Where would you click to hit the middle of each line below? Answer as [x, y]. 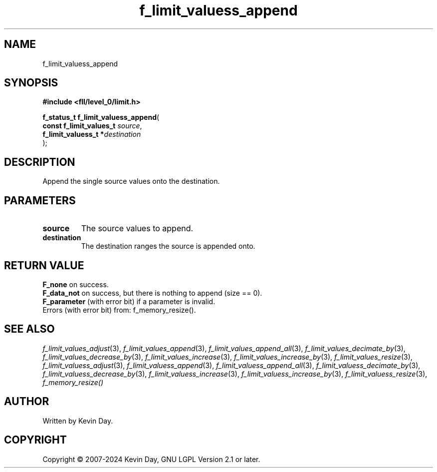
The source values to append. [137, 229]
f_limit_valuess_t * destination [92, 134]
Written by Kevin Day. [78, 421]
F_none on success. [76, 284]
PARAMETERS [40, 200]
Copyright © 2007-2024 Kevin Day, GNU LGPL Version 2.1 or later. [151, 459]
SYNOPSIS [31, 83]
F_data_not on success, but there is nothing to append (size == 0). [152, 293]
